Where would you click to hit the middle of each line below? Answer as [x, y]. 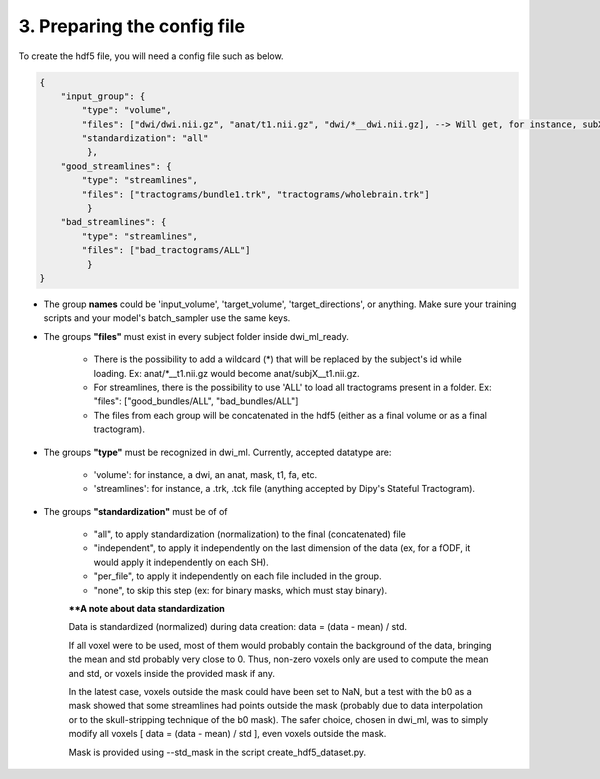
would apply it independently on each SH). [181, 562]
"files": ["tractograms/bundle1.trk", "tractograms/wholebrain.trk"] [255, 194]
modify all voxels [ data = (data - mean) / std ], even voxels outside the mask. [227, 734]
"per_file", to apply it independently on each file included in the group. [237, 576]
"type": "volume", [126, 110]
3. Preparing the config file [131, 26]
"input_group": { [103, 96]
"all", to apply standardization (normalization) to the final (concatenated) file [250, 534]
